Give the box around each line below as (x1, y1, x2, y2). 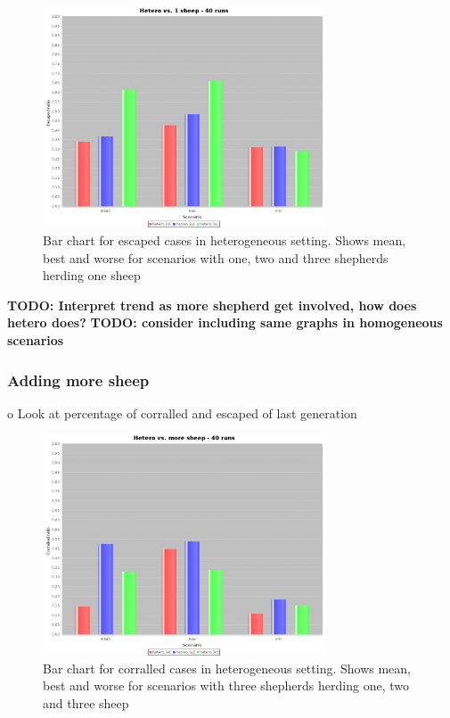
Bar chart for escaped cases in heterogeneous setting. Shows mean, (43, 231, 406, 250)
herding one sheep (43, 266, 141, 285)
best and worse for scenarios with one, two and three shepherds (43, 248, 389, 267)
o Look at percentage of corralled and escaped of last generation (7, 403, 357, 422)
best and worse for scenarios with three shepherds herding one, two (43, 676, 409, 695)
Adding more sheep (7, 368, 150, 391)
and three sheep (43, 693, 129, 712)
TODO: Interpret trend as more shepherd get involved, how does (7, 295, 417, 314)
